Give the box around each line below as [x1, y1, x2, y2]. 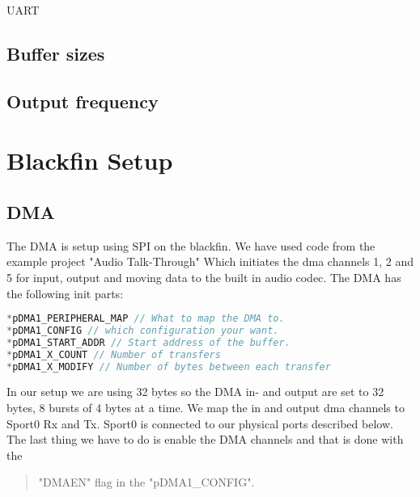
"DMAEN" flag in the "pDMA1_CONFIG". [38, 474, 255, 491]
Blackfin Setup [6, 144, 173, 177]
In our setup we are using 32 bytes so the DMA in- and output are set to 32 [6, 383, 384, 400]
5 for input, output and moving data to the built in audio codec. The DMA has [6, 268, 401, 285]
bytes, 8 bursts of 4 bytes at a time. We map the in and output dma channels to [6, 399, 405, 416]
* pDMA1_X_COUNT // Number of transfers [6, 348, 221, 360]
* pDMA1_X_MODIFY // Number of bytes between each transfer [6, 360, 331, 373]
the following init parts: [6, 284, 124, 301]
